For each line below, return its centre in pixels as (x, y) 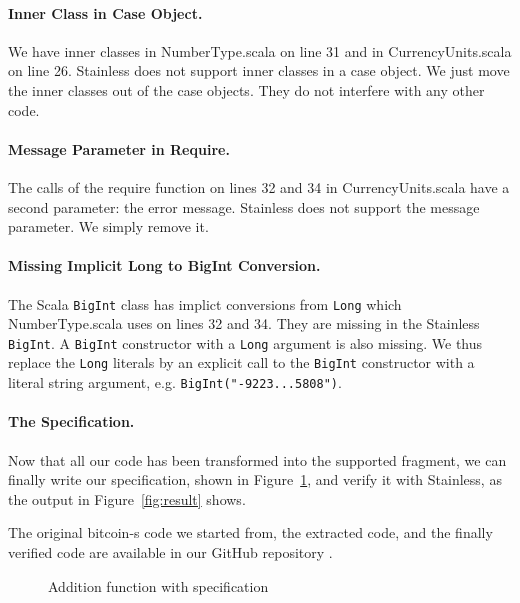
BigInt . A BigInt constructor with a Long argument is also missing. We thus (245, 342)
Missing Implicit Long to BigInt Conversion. (164, 265)
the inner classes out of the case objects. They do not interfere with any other (246, 89)
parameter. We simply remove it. (108, 226)
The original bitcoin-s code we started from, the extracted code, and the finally (250, 532)
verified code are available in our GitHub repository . (170, 551)
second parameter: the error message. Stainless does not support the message (244, 206)
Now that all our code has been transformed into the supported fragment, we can (257, 459)
